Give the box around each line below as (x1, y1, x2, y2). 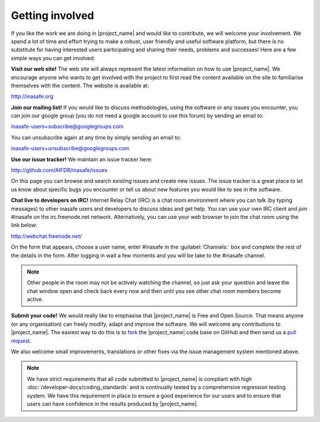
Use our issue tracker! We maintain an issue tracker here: (11, 156, 153, 163)
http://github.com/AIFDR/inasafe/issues (11, 167, 108, 174)
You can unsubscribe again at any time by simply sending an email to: (11, 134, 181, 141)
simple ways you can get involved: (11, 54, 95, 62)
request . (11, 337, 32, 344)
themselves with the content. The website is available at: (11, 82, 149, 89)
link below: (11, 221, 38, 229)
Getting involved (11, 9, 94, 22)
